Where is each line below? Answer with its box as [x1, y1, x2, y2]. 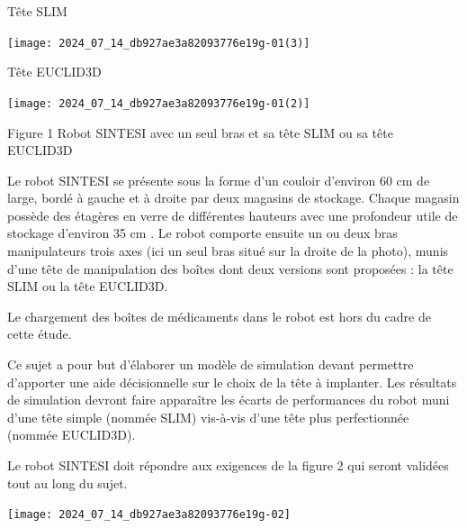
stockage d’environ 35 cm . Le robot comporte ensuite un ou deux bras [7, 223, 398, 242]
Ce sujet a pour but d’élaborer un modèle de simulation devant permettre [7, 355, 414, 374]
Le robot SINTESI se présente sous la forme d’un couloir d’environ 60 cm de [7, 170, 430, 189]
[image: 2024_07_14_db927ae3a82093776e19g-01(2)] [7, 96, 310, 110]
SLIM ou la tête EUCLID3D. [7, 277, 168, 296]
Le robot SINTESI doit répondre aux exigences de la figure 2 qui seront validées [7, 456, 449, 474]
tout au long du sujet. [7, 473, 128, 492]
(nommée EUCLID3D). [7, 425, 136, 444]
